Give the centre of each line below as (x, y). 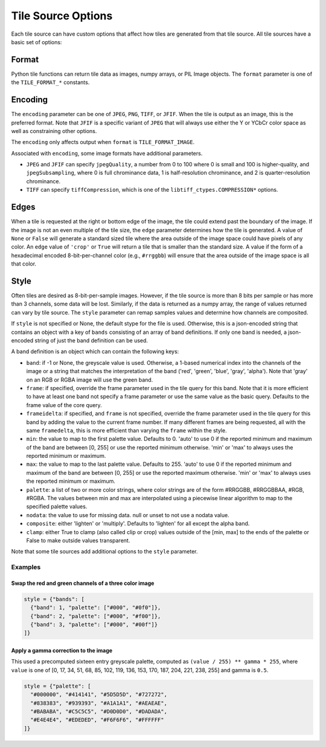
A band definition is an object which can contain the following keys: (95, 351)
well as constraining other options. (54, 131)
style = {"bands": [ (54, 599)
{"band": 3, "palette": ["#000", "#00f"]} (94, 625)
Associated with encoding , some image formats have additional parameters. (107, 153)
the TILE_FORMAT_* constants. (50, 82)
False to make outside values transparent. (78, 540)
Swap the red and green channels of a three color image (83, 583)
